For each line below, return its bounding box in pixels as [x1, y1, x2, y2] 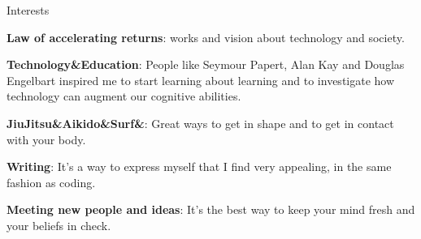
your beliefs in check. [7, 216, 111, 233]
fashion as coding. [7, 173, 96, 190]
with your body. [7, 130, 86, 147]
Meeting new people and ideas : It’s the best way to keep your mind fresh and [7, 201, 415, 218]
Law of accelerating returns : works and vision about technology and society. [7, 28, 405, 45]
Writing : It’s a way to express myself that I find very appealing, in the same [7, 158, 392, 175]
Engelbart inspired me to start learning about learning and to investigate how [7, 71, 395, 88]
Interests [7, 2, 50, 18]
